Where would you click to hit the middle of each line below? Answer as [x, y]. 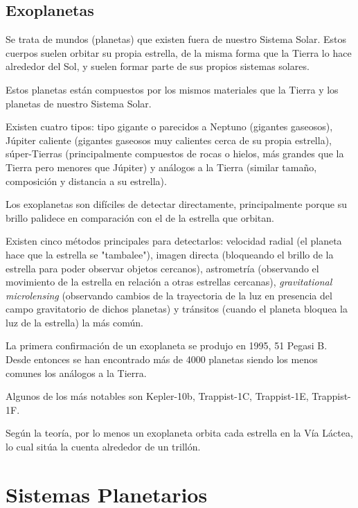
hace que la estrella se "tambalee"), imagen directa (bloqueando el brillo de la [170, 254]
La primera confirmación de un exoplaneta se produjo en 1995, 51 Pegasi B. [167, 345]
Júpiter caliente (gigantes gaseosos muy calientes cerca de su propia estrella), [169, 140]
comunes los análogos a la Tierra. [76, 373]
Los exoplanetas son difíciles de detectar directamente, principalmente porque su [177, 204]
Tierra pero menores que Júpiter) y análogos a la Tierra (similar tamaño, [161, 167]
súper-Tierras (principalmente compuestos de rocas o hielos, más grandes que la [175, 154]
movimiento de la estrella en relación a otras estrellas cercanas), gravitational [169, 282]
